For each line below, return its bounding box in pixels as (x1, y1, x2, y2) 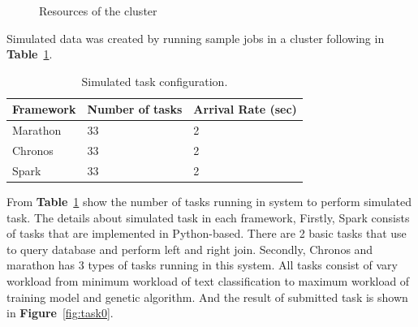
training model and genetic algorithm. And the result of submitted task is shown (6, 288, 408, 305)
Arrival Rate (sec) (193, 101, 297, 118)
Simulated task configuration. (81, 72, 228, 89)
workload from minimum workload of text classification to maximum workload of (6, 272, 410, 289)
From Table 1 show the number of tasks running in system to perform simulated (6, 193, 412, 209)
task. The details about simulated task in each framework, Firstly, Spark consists (6, 209, 410, 226)
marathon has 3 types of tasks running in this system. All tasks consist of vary (6, 256, 399, 273)
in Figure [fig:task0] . (6, 304, 114, 321)
